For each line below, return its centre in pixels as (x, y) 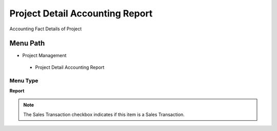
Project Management (44, 55)
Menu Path (27, 43)
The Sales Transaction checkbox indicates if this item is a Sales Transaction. (104, 114)
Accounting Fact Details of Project (46, 29)
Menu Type (24, 81)
